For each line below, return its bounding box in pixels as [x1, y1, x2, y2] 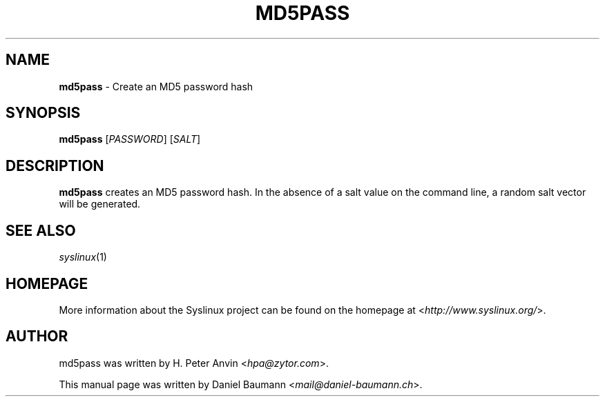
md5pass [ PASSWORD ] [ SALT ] [59, 133, 201, 145]
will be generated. [59, 198, 141, 210]
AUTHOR [6, 328, 68, 345]
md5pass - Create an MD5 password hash [59, 80, 253, 92]
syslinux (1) [59, 251, 107, 263]
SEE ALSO [6, 221, 76, 239]
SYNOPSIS [6, 104, 81, 122]
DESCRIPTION [6, 157, 104, 174]
